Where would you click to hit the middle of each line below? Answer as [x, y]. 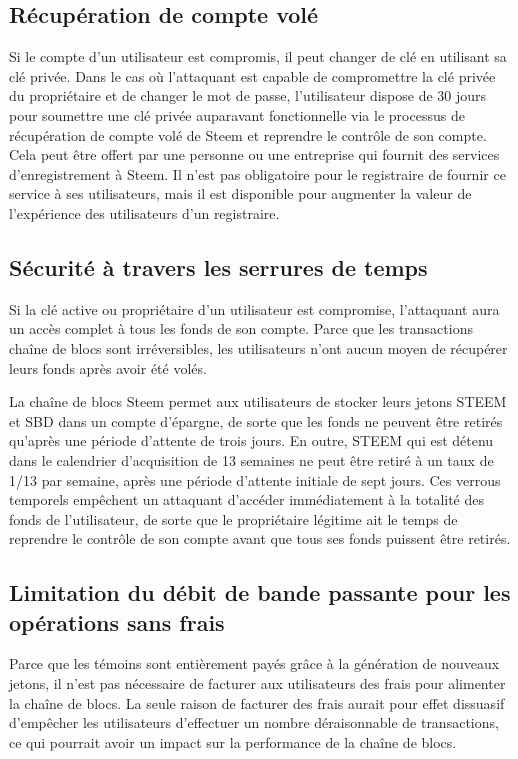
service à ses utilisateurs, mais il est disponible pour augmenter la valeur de [240, 193]
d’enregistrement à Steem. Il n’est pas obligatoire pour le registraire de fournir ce [257, 173]
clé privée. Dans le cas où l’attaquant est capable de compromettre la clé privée [252, 75]
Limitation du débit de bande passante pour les [260, 592]
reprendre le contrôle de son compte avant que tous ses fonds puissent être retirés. [260, 538]
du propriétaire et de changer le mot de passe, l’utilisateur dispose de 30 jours [248, 95]
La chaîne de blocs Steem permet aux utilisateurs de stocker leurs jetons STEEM [258, 401]
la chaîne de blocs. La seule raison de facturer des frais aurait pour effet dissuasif [257, 702]
